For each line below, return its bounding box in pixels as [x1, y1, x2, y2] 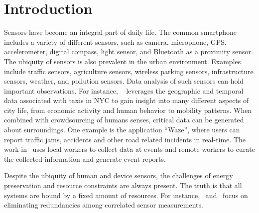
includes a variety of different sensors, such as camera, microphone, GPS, [4, 36, 227, 47]
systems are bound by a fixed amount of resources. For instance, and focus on [4, 190, 248, 200]
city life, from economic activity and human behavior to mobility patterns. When [4, 105, 252, 115]
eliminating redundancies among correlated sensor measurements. [4, 200, 203, 210]
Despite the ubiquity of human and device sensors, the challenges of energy [4, 170, 233, 181]
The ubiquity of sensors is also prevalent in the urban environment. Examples [4, 56, 241, 66]
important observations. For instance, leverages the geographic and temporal [4, 85, 244, 96]
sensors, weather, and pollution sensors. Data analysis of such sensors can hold [4, 76, 244, 86]
